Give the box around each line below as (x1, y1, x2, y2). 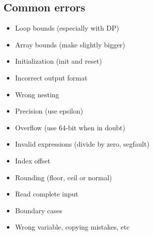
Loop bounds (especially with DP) (15, 23, 119, 33)
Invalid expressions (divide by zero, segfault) (15, 139, 150, 149)
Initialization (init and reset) (15, 56, 102, 66)
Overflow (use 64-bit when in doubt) (15, 122, 125, 132)
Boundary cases (15, 205, 63, 215)
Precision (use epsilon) (15, 106, 83, 116)
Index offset (15, 155, 51, 165)
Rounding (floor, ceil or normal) (15, 172, 112, 182)
